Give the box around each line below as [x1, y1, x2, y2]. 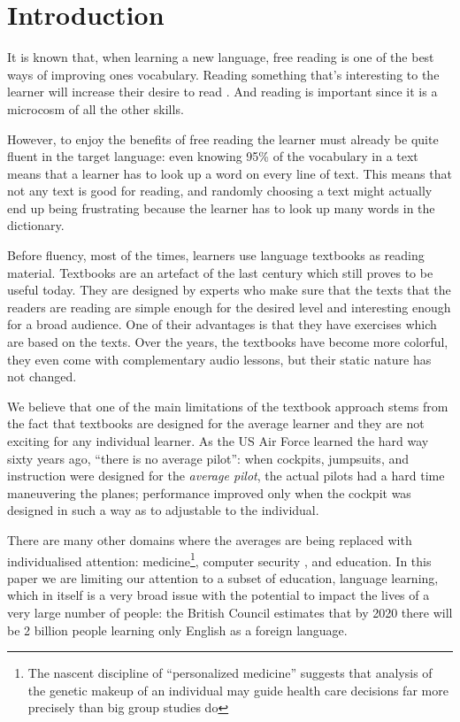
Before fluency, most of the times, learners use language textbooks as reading [7, 246, 425, 265]
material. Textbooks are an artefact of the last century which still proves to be [7, 263, 433, 281]
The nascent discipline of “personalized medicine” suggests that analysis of [27, 664, 433, 682]
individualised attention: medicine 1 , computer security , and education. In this [7, 549, 432, 570]
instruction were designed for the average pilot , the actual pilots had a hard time [7, 466, 445, 485]
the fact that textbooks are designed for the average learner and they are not [7, 414, 425, 433]
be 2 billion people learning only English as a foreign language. [7, 620, 348, 639]
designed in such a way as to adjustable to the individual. [7, 501, 319, 519]
